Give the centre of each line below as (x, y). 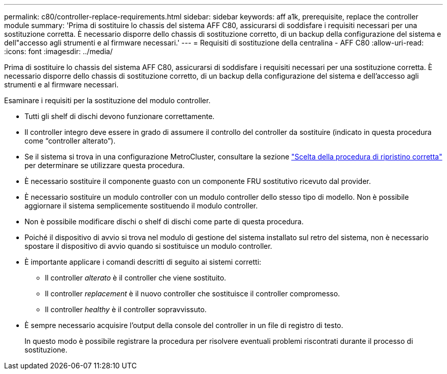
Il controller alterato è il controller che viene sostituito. (136, 278)
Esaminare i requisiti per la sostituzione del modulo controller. (107, 100)
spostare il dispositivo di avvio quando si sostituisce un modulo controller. (148, 246)
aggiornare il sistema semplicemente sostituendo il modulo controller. (141, 206)
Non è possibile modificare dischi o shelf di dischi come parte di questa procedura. (164, 221)
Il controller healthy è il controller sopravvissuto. (126, 309)
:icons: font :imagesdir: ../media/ (58, 51)
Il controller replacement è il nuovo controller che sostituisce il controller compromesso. (193, 294)
